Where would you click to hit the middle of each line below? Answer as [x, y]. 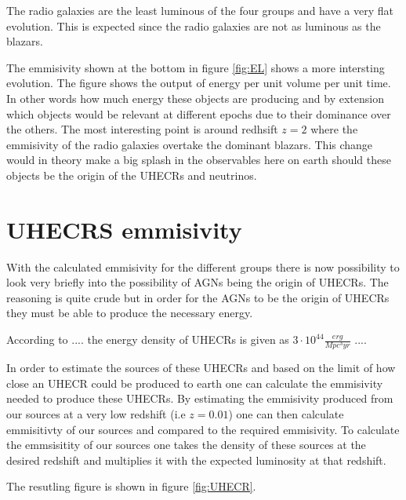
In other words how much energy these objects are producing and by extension [195, 98]
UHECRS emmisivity [124, 229]
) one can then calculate [286, 413]
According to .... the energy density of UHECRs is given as [148, 339]
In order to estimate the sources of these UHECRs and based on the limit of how [201, 368]
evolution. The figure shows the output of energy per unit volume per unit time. [199, 83]
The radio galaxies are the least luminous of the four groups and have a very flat [200, 10]
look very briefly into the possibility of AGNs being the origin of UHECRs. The [198, 282]
